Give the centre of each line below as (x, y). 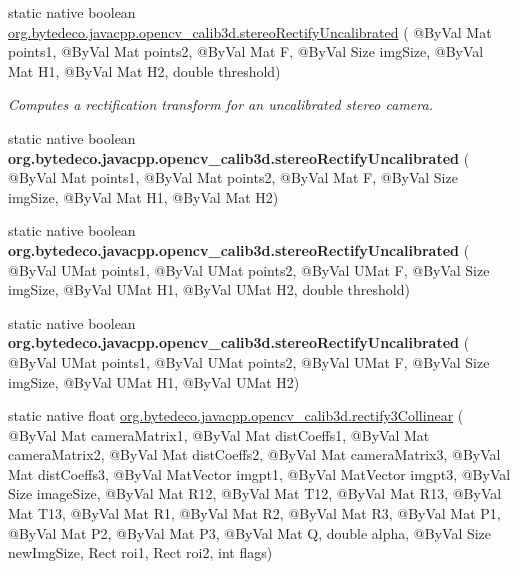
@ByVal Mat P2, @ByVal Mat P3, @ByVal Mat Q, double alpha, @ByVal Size (250, 532)
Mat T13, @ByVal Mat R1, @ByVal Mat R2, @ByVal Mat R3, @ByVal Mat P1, (254, 513)
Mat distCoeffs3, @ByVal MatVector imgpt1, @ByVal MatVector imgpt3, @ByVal (259, 473)
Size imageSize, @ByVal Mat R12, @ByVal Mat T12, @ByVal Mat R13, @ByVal (255, 493)
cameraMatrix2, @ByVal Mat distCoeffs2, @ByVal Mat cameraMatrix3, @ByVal (254, 454)
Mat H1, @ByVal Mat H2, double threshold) (144, 70)
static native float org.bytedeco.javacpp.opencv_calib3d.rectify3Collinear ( (236, 415)
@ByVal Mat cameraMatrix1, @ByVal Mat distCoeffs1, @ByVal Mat (219, 434)
